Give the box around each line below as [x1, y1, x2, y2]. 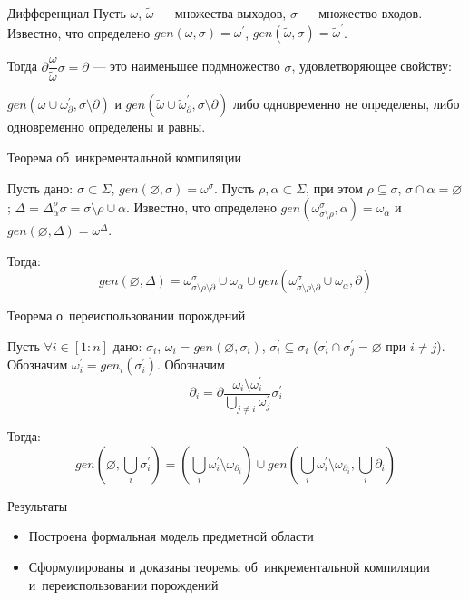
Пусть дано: [7, 178, 73, 197]
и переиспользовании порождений [28, 575, 219, 594]
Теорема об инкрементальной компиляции [7, 148, 241, 167]
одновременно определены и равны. [7, 117, 206, 136]
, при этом [306, 178, 363, 197]
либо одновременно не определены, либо [232, 94, 460, 113]
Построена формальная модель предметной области [28, 526, 314, 546]
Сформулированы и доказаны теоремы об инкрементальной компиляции [28, 557, 430, 576]
